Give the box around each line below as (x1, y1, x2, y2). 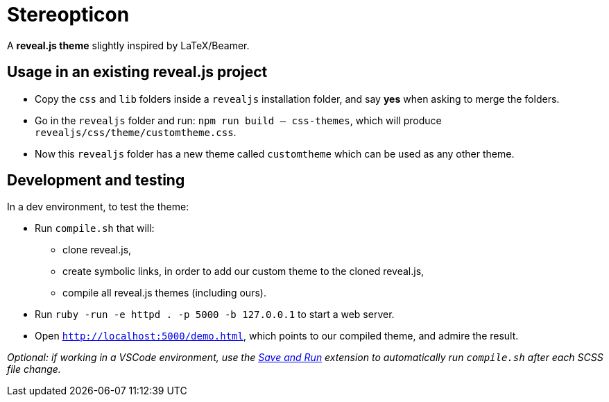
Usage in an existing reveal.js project (7, 63, 268, 81)
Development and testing (7, 171, 185, 190)
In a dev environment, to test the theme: (7, 201, 189, 213)
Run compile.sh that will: (35, 222, 155, 235)
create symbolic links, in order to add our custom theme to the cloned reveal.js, (62, 265, 424, 278)
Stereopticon (7, 3, 130, 26)
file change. (7, 363, 61, 376)
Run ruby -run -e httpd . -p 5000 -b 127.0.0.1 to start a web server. (35, 308, 395, 321)
